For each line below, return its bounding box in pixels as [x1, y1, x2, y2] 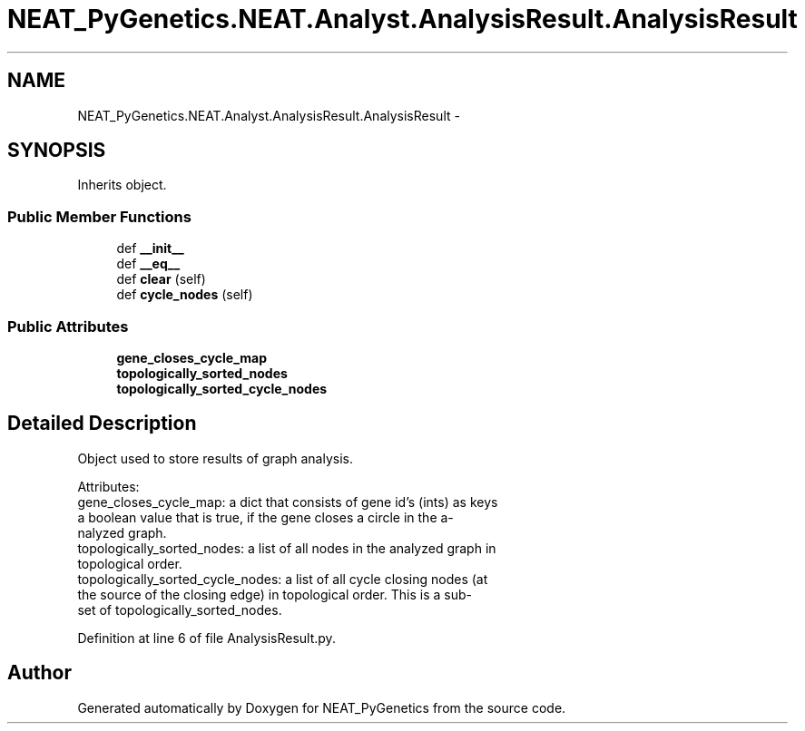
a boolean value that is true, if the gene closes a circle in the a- [77, 509, 454, 525]
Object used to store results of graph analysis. [77, 450, 353, 466]
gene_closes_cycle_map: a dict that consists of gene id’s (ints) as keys [77, 493, 498, 510]
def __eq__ [116, 256, 181, 272]
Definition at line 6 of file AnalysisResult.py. [77, 629, 336, 646]
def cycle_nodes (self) [116, 287, 253, 303]
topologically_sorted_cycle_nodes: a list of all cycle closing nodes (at [77, 570, 488, 587]
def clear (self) [116, 271, 206, 288]
